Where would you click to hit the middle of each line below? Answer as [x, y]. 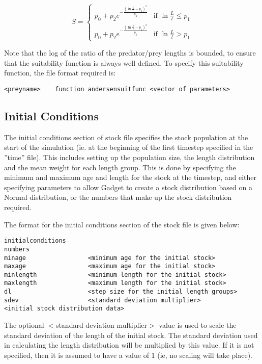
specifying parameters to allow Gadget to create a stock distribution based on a [128, 187]
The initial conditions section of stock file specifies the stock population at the [126, 137]
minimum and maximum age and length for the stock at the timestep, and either [130, 177]
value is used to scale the [198, 325]
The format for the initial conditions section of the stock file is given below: [122, 224]
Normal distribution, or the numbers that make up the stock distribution [118, 197]
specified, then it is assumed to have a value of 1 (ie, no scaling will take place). [128, 355]
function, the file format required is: [60, 73]
